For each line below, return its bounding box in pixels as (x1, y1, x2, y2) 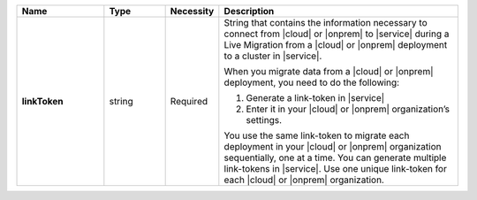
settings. (246, 114, 283, 126)
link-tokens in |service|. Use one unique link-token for (223, 163, 448, 174)
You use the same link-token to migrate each (223, 129, 410, 142)
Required (170, 96, 208, 107)
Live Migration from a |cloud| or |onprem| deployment (223, 39, 448, 50)
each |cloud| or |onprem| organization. (223, 173, 384, 186)
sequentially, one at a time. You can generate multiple (223, 151, 447, 164)
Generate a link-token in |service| (246, 92, 385, 104)
